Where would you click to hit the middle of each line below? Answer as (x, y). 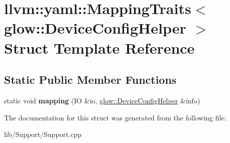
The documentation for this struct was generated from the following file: (115, 117)
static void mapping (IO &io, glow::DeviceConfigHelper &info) (102, 100)
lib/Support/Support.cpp (43, 134)
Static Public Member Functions (90, 80)
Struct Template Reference (99, 47)
